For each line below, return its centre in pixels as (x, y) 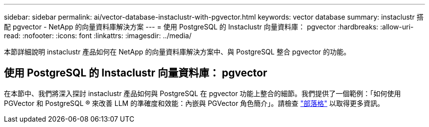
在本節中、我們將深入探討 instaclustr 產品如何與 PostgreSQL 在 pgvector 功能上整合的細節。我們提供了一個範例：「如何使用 (203, 93)
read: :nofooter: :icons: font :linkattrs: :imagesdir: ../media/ (98, 36)
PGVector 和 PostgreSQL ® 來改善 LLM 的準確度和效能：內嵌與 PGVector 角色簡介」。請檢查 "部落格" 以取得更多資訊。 (194, 103)
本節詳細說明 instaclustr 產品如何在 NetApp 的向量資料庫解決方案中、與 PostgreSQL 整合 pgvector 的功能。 (177, 52)
